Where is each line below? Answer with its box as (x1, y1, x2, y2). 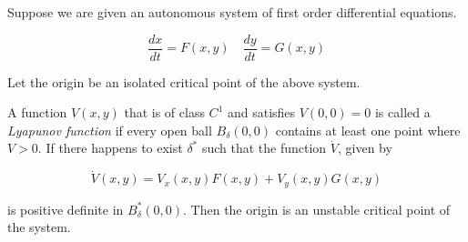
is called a (374, 103, 431, 122)
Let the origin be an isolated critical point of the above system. (7, 72, 361, 91)
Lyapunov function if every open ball (7, 120, 212, 139)
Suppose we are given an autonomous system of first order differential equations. (7, 3, 457, 21)
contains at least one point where (275, 120, 461, 139)
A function (7, 103, 67, 122)
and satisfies (227, 103, 296, 122)
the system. (7, 217, 71, 237)
